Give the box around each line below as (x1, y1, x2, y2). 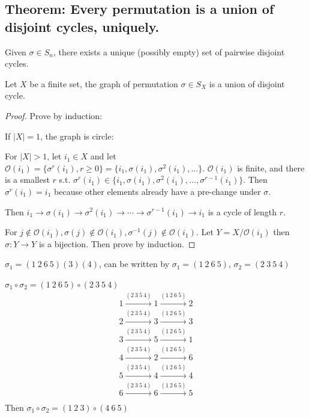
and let (90, 150, 116, 162)
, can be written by (99, 257, 170, 270)
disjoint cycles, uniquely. (5, 17, 160, 35)
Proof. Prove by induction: (5, 109, 102, 121)
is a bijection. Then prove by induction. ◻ (38, 237, 196, 250)
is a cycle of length (208, 205, 277, 218)
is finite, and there (237, 161, 305, 174)
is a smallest (5, 173, 50, 186)
